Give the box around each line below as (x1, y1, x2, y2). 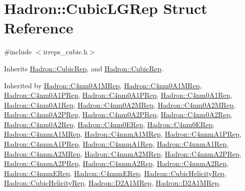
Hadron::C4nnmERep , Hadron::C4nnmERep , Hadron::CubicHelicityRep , (4, 168, 226, 178)
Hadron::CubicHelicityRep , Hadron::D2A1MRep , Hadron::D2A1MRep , (4, 178, 220, 188)
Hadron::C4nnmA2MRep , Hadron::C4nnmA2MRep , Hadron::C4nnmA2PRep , (4, 148, 241, 159)
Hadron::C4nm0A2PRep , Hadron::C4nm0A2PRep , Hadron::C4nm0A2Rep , (4, 109, 232, 120)
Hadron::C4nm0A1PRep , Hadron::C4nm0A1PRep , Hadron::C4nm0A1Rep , (4, 90, 232, 100)
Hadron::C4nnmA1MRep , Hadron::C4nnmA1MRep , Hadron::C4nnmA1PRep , (4, 129, 241, 139)
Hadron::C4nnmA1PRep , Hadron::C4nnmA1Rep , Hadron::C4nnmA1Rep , (4, 139, 229, 149)
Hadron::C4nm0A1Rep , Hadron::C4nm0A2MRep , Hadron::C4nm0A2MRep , (4, 99, 235, 110)
